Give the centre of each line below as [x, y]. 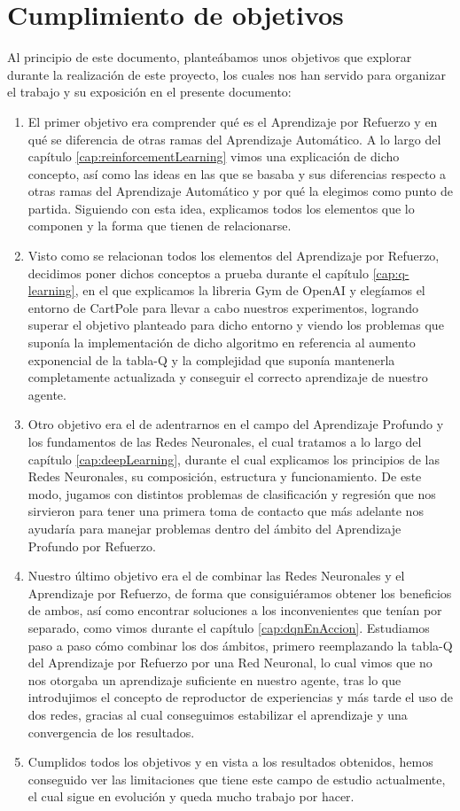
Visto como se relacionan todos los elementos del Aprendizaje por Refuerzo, [234, 256]
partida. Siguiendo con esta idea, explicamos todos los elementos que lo [221, 208]
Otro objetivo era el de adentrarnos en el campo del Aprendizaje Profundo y [236, 424]
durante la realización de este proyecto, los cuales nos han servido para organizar [226, 74]
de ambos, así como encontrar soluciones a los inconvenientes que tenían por [235, 610]
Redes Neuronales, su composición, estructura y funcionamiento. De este [225, 476]
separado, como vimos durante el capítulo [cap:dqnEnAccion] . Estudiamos [229, 627]
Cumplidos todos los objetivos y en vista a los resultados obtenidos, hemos [230, 762]
